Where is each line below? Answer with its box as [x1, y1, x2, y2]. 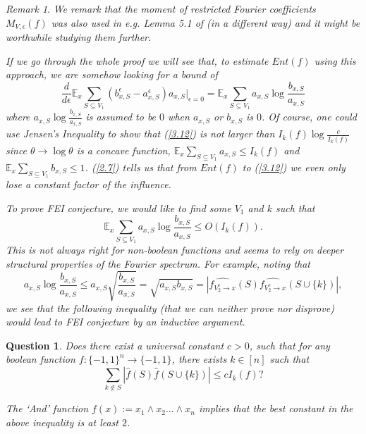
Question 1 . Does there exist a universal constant [6, 337, 224, 352]
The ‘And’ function [6, 401, 89, 416]
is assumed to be [85, 109, 157, 124]
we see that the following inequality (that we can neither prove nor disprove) [6, 300, 334, 315]
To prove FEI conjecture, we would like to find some [6, 200, 231, 215]
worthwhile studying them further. [6, 30, 152, 44]
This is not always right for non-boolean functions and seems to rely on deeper [6, 242, 344, 256]
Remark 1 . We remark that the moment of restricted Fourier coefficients [6, 1, 316, 15]
